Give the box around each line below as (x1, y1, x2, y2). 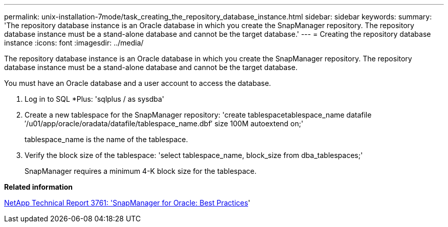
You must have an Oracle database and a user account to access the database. (4, 79, 271, 87)
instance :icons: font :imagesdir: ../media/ (4, 38, 144, 47)
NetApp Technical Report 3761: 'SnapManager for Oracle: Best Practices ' (4, 198, 251, 207)
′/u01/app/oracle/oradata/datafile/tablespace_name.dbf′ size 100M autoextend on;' (25, 119, 303, 128)
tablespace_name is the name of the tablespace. (25, 135, 188, 144)
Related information (4, 183, 73, 191)
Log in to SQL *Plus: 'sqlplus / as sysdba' (25, 95, 165, 103)
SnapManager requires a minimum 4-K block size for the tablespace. (25, 167, 257, 175)
